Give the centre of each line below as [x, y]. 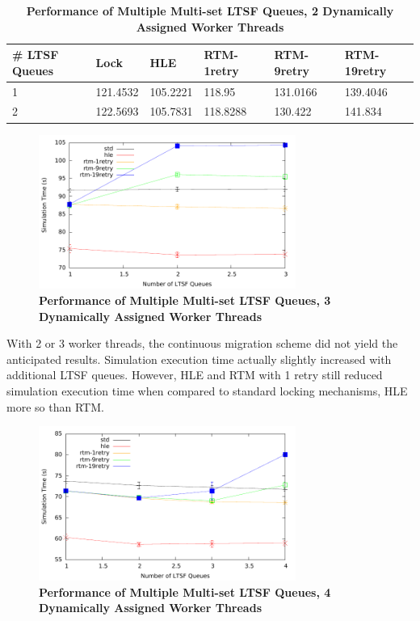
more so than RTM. [55, 406]
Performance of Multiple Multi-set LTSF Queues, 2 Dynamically [210, 11]
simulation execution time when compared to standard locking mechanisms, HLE [207, 390]
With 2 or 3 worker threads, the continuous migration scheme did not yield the [202, 343]
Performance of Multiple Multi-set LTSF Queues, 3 [185, 300]
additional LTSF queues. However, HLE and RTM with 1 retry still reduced [195, 375]
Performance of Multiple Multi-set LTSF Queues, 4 [185, 591]
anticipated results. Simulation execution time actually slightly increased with [199, 359]
